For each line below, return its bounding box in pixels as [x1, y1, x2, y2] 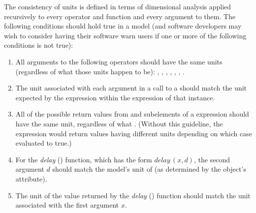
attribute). [15, 173, 47, 183]
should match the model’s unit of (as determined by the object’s [52, 164, 246, 174]
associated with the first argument [15, 200, 119, 210]
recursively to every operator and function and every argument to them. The [4, 11, 236, 21]
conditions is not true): [4, 40, 73, 50]
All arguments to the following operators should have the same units [15, 56, 223, 66]
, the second [193, 154, 230, 164]
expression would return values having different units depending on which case [15, 128, 252, 138]
